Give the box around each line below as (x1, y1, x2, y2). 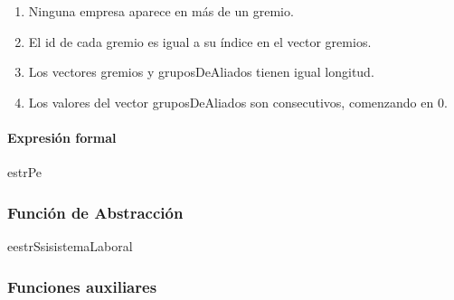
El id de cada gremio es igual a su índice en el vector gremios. (28, 32, 372, 51)
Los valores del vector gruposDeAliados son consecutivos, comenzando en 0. (28, 92, 448, 111)
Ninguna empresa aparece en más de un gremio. (28, 2, 294, 20)
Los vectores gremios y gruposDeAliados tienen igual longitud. (28, 62, 374, 81)
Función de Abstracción (7, 201, 184, 223)
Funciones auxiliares (7, 275, 157, 297)
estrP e (7, 163, 43, 182)
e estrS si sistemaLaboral (7, 236, 133, 255)
